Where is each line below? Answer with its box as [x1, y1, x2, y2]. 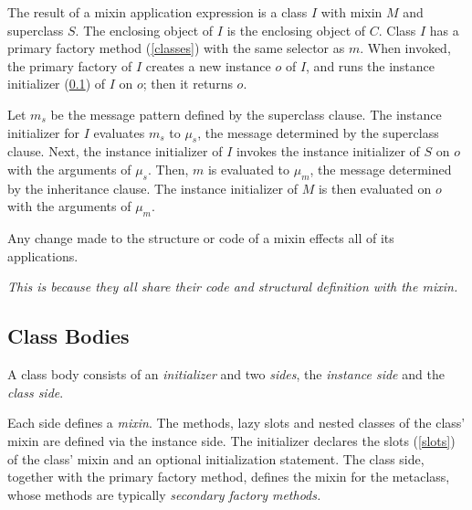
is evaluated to [207, 159, 290, 178]
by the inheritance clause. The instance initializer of [7, 178, 298, 197]
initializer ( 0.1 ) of [7, 74, 106, 93]
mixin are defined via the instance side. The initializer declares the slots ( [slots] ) [7, 430, 456, 450]
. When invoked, [360, 38, 451, 58]
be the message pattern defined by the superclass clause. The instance [50, 104, 442, 123]
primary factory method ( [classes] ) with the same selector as [7, 38, 345, 58]
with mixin [320, 3, 383, 21]
